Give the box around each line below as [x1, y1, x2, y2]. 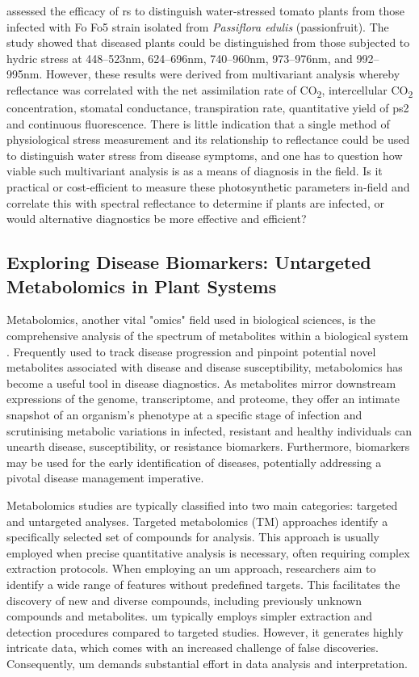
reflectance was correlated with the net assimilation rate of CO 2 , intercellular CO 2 [6, 81, 413, 100]
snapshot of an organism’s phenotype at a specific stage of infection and [6, 406, 362, 423]
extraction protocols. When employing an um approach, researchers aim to [6, 560, 376, 577]
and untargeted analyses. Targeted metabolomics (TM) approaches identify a [6, 512, 388, 529]
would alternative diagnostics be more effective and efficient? [6, 210, 307, 227]
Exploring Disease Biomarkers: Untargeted [6, 250, 371, 275]
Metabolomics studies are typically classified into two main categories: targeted [6, 496, 398, 513]
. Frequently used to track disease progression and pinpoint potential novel [6, 343, 376, 360]
